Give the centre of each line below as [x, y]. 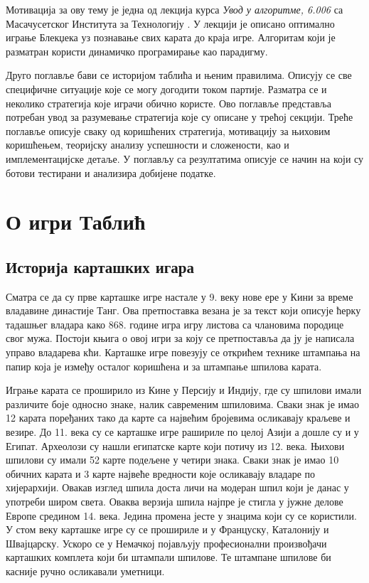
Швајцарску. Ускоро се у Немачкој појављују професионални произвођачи [166, 543]
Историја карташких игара [100, 266]
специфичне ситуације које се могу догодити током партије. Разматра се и [166, 89]
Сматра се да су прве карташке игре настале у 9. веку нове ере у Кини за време [180, 296]
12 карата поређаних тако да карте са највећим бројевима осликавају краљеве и [178, 418]
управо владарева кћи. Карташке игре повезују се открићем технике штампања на [183, 352]
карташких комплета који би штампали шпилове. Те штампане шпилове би [169, 557]
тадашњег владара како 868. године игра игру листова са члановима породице [175, 324]
